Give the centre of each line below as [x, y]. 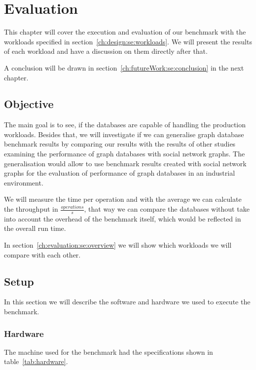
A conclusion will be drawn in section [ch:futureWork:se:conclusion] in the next [124, 67]
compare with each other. [42, 254]
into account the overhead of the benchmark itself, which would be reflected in [123, 218]
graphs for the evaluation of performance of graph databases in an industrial [120, 173]
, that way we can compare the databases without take [167, 209]
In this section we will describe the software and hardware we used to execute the [127, 302]
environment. [24, 182]
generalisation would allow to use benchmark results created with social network [125, 163]
